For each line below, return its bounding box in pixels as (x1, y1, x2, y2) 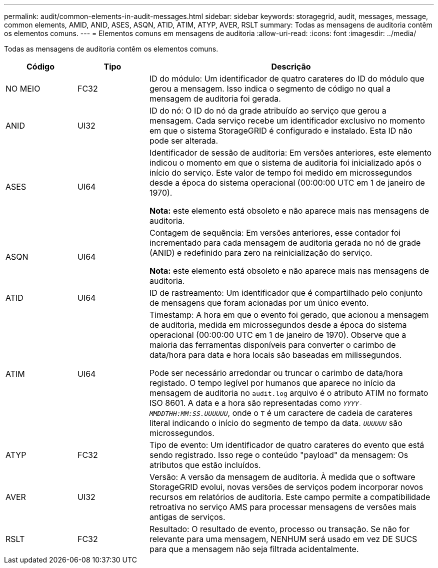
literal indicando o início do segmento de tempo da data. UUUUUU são (149, 418, 402, 428)
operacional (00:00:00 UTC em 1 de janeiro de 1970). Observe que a (149, 330, 406, 340)
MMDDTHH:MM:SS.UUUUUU (149, 410, 228, 417)
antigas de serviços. (149, 512, 225, 522)
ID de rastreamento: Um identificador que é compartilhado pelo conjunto (149, 288, 423, 298)
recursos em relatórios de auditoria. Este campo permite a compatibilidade (149, 492, 430, 502)
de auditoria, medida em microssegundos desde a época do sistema (149, 320, 407, 330)
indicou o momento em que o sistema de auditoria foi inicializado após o (149, 158, 421, 168)
